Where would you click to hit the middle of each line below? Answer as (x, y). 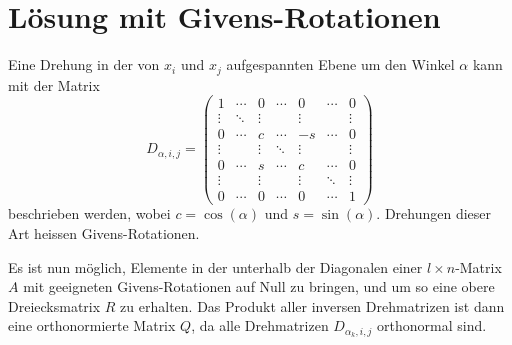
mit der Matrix (54, 84)
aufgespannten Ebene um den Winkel (340, 64)
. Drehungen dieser (434, 213)
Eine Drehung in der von (84, 64)
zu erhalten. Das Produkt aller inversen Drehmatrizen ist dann (312, 305)
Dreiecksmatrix (54, 305)
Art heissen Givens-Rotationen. (104, 233)
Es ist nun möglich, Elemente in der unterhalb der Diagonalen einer (215, 266)
